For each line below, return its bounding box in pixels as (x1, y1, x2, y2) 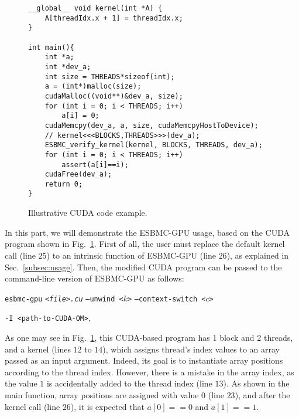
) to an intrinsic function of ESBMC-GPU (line (46, 249, 216, 261)
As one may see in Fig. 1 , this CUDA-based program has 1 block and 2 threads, (5, 331, 293, 343)
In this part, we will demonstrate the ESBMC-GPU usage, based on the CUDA (5, 226, 290, 238)
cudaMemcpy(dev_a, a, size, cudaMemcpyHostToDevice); (44, 121, 259, 130)
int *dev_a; (44, 62, 91, 71)
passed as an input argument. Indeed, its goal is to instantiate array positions (5, 354, 283, 367)
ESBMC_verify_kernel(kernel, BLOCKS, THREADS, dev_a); (44, 141, 263, 150)
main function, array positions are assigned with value (5, 388, 199, 401)
